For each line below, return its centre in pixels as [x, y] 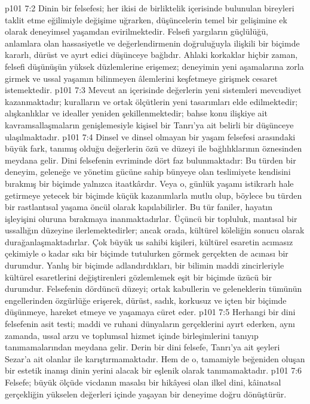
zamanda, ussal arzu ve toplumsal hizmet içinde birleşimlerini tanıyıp [132, 335]
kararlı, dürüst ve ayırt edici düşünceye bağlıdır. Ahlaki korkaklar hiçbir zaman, [151, 55]
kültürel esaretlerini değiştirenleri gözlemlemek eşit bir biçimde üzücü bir [138, 277]
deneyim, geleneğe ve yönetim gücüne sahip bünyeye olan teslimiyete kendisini [148, 172]
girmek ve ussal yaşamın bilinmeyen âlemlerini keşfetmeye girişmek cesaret [141, 78]
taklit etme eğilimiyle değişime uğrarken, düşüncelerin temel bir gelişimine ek [146, 19]
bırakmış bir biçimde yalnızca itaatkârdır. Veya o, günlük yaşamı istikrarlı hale [149, 183]
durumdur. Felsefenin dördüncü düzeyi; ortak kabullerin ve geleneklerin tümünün [154, 289]
